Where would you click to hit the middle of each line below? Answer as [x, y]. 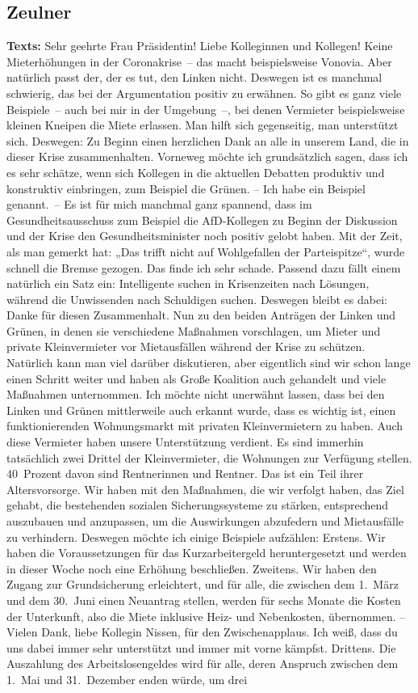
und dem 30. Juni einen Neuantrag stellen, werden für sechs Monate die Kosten [204, 600]
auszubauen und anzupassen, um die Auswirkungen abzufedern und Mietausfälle [205, 521]
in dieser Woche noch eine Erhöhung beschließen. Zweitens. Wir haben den [192, 568]
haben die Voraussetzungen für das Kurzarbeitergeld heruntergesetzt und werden [207, 553]
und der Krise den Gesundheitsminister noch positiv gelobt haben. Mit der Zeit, [205, 236]
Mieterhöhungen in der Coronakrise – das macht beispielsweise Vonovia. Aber [199, 61]
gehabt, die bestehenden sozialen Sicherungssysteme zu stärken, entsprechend [198, 505]
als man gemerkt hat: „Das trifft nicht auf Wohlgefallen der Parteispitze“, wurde [206, 251]
